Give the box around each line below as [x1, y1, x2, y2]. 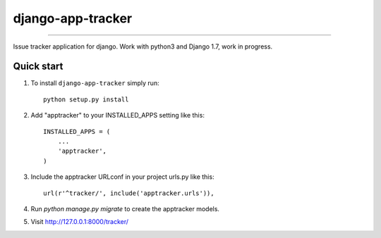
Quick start [13, 61, 64, 73]
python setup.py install [43, 95, 129, 104]
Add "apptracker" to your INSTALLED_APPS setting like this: [30, 111, 205, 120]
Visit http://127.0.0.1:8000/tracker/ [30, 218, 129, 226]
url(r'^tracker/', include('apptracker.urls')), [43, 189, 214, 197]
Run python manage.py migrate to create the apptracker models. [30, 204, 220, 213]
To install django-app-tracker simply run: [30, 79, 159, 87]
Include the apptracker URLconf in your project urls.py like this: [30, 173, 214, 181]
